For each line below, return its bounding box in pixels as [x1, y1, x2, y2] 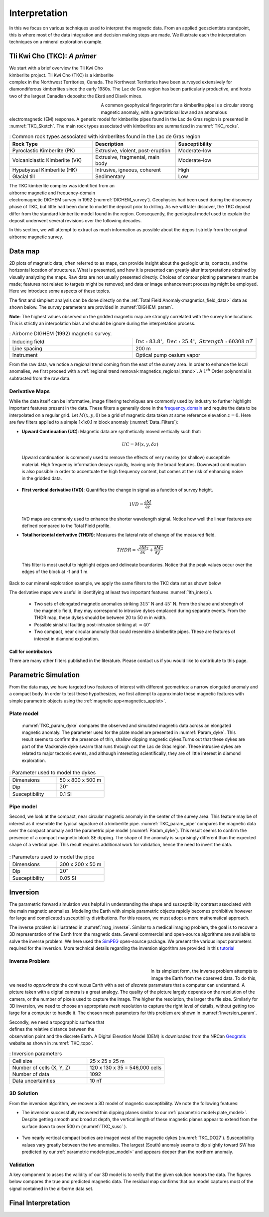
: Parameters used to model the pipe [9, 853, 95, 860]
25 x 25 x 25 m [90, 1057, 125, 1064]
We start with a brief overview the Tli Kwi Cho [9, 65, 103, 71]
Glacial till [12, 173, 35, 180]
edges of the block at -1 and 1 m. [21, 569, 89, 575]
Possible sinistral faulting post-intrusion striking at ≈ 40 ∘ [34, 621, 151, 627]
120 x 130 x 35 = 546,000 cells [90, 1064, 162, 1071]
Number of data [12, 1071, 50, 1078]
